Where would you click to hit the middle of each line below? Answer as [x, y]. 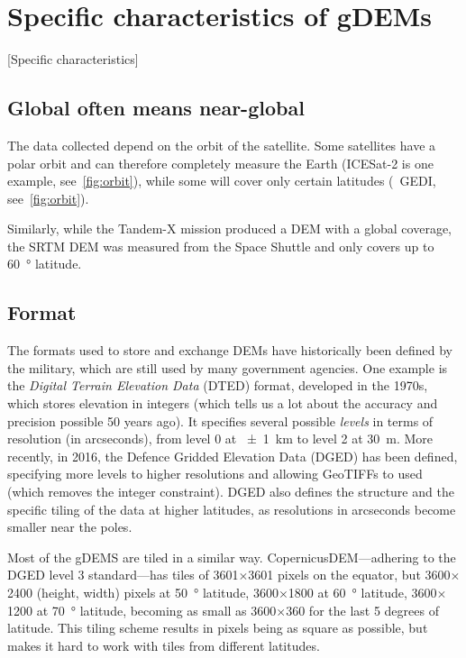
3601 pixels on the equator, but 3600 [349, 575]
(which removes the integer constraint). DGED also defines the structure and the [231, 492]
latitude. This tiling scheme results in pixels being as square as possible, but [218, 628]
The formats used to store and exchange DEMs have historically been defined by [230, 350]
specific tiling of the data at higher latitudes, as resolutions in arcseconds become [232, 509]
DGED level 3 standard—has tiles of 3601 [123, 575]
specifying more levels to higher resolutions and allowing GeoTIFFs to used [215, 474]
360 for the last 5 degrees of [362, 610]
